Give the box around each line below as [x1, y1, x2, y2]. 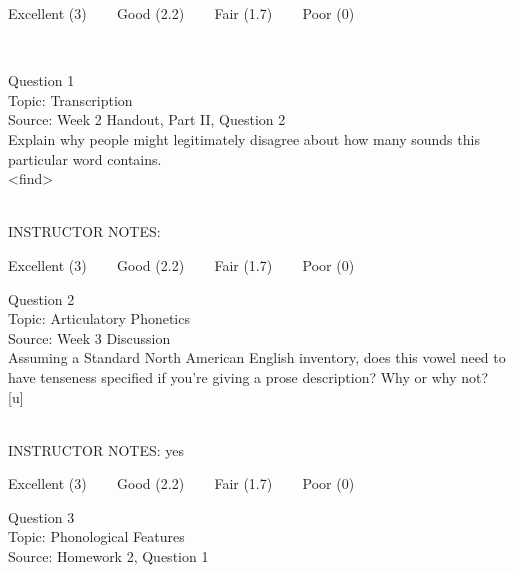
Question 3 [8, 506, 75, 527]
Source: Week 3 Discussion [8, 327, 171, 348]
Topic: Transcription [8, 89, 133, 110]
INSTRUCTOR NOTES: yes [8, 439, 185, 460]
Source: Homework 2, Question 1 [8, 546, 209, 567]
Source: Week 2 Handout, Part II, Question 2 [8, 109, 286, 130]
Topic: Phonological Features [8, 526, 185, 547]
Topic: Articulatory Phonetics [8, 308, 190, 329]
